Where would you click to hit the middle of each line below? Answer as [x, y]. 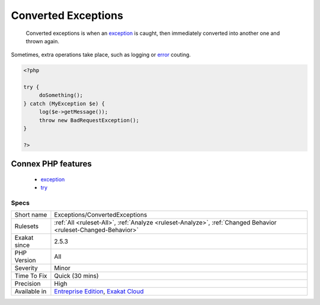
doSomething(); [61, 95]
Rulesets [26, 226]
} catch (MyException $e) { [64, 103]
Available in [31, 291]
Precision [28, 284]
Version [25, 261]
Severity [26, 268]
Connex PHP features [51, 164]
